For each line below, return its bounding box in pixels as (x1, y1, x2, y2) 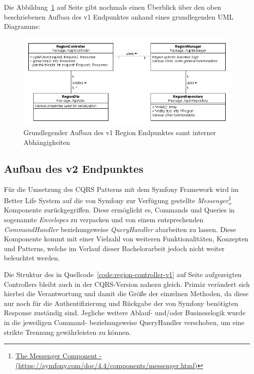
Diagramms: (4, 21, 40, 31)
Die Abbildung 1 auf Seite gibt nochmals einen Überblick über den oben (4, 2, 221, 12)
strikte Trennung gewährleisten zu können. (4, 327, 131, 337)
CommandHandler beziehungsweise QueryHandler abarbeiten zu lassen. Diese (4, 224, 236, 234)
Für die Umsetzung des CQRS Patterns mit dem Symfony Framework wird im (4, 184, 239, 194)
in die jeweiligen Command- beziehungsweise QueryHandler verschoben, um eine (4, 317, 245, 327)
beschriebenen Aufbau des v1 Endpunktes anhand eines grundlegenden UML (4, 11, 233, 22)
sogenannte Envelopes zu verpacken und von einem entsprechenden (4, 214, 204, 224)
